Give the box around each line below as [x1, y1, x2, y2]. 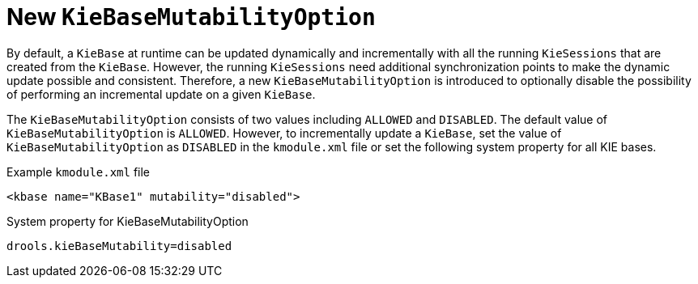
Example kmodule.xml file [6, 164, 151, 179]
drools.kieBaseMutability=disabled [6, 239, 232, 252]
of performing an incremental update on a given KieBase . [6, 87, 316, 101]
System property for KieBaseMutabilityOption [6, 214, 249, 228]
